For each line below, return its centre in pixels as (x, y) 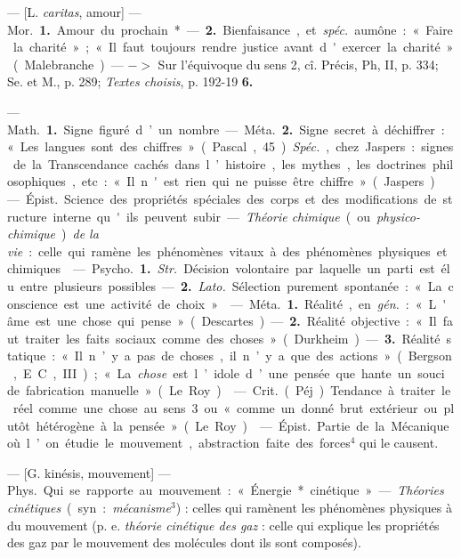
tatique (27, 356)
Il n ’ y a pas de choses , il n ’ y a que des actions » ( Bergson (263, 356)
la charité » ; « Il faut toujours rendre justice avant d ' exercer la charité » (233, 47)
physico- (398, 216)
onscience (32, 303)
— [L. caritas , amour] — (74, 12)
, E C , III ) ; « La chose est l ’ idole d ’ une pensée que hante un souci (229, 372)
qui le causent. (399, 443)
